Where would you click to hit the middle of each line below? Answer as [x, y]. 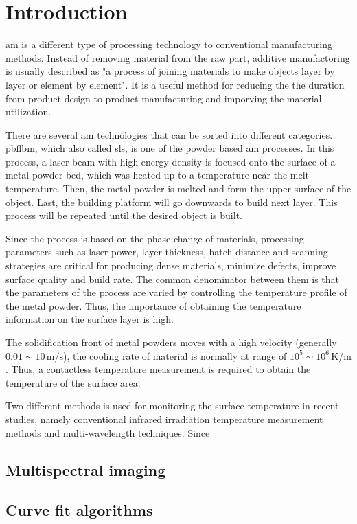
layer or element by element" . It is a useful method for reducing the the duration [175, 84]
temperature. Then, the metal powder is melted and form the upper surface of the [178, 189]
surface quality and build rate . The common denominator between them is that [173, 278]
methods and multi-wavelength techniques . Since [108, 432]
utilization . [28, 112]
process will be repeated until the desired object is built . [124, 215]
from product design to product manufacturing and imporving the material [164, 98]
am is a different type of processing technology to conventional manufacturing [169, 44]
